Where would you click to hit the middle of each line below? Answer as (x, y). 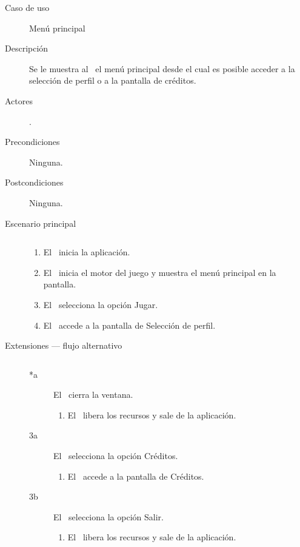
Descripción (27, 48)
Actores (19, 100)
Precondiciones (32, 142)
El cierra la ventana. (93, 394)
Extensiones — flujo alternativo (64, 345)
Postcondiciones (34, 182)
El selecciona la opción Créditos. (116, 456)
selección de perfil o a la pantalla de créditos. (113, 80)
